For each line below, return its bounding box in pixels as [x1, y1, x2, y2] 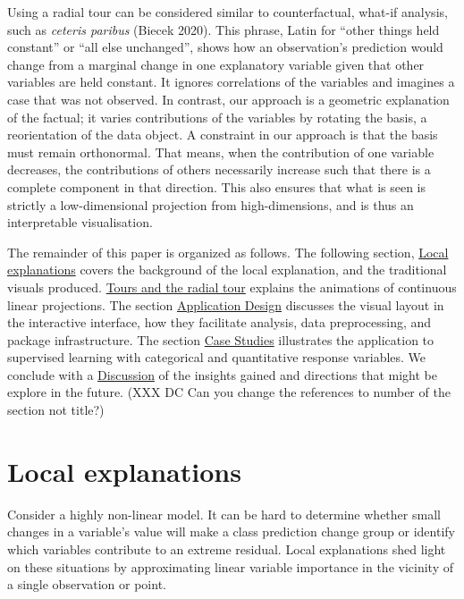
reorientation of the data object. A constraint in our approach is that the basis [7, 125, 438, 144]
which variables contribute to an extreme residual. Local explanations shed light [7, 539, 446, 558]
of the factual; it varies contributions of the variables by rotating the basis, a [7, 107, 427, 126]
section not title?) [7, 401, 105, 419]
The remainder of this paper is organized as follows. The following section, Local [7, 242, 449, 261]
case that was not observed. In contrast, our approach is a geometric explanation [7, 89, 450, 108]
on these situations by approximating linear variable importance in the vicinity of [7, 557, 453, 576]
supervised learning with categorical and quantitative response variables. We [7, 348, 426, 367]
